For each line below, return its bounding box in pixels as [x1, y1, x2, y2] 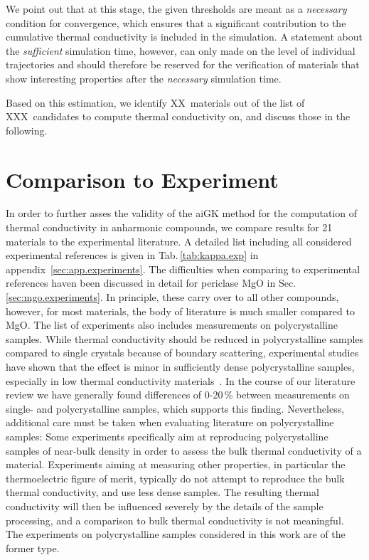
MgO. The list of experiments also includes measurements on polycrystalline [6, 317, 338, 332]
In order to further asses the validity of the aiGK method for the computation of [6, 206, 358, 221]
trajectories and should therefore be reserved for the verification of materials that [6, 57, 360, 72]
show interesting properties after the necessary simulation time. [6, 70, 282, 85]
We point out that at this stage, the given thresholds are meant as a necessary [6, 1, 347, 16]
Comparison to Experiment [6, 164, 279, 194]
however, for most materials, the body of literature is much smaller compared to [6, 303, 355, 318]
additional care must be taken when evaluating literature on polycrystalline [6, 415, 334, 430]
